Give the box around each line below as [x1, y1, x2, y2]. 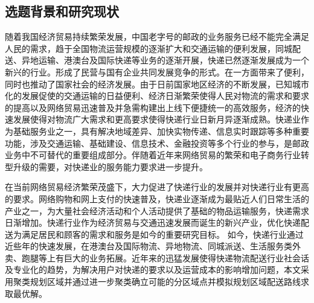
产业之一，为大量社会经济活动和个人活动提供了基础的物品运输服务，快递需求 [5, 204, 309, 217]
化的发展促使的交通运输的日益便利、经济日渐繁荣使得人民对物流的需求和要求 [5, 89, 309, 102]
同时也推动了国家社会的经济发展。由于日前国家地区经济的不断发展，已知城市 [5, 77, 309, 90]
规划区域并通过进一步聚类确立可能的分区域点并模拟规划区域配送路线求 [30, 275, 309, 288]
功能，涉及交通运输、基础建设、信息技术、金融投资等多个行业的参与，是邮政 [5, 136, 309, 149]
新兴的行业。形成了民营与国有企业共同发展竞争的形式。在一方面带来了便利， [5, 65, 309, 78]
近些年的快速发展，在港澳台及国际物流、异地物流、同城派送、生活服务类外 [5, 240, 301, 252]
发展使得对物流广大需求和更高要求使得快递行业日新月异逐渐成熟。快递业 [13, 113, 301, 126]
